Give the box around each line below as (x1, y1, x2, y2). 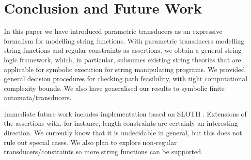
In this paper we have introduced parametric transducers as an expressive (4, 26, 222, 36)
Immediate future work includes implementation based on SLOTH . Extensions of (4, 108, 247, 118)
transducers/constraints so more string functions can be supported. (4, 146, 203, 157)
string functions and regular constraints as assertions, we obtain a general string (4, 45, 242, 55)
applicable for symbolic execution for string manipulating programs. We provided (4, 64, 245, 74)
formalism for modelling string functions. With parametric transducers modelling (4, 35, 245, 45)
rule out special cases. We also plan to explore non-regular (4, 137, 177, 147)
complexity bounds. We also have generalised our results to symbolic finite (4, 83, 225, 93)
